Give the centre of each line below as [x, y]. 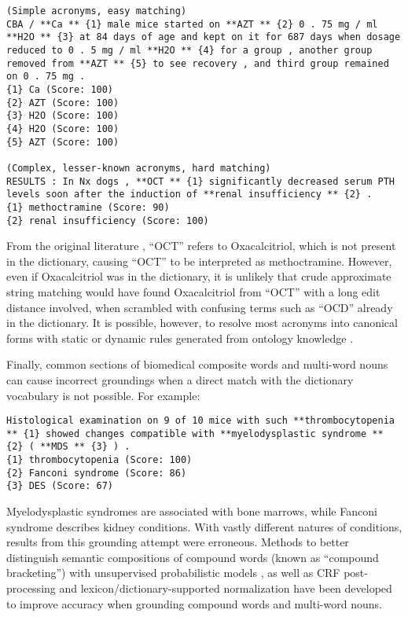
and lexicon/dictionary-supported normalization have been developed [226, 588]
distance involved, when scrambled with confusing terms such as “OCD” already [200, 307]
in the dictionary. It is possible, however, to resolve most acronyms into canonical [202, 323]
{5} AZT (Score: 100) [63, 142]
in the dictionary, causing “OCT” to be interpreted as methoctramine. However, [199, 261]
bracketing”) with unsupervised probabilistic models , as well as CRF [173, 573]
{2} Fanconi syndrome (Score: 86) [97, 473]
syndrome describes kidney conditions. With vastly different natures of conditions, [204, 526]
